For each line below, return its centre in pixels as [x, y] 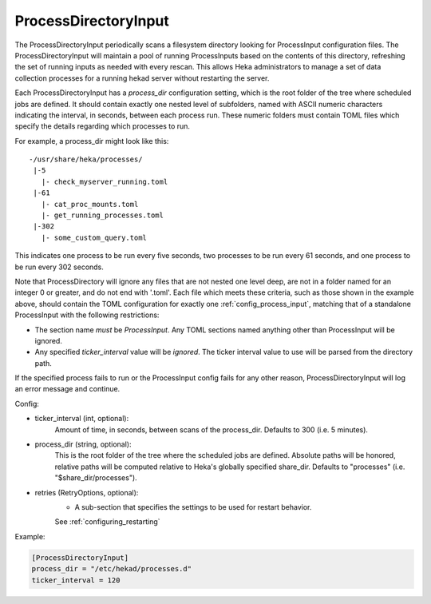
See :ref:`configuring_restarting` [107, 522]
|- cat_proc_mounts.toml [90, 204]
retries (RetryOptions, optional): [87, 492]
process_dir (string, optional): [83, 444]
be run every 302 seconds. [59, 267]
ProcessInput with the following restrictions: [87, 315]
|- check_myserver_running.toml [105, 181]
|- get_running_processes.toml [102, 215]
